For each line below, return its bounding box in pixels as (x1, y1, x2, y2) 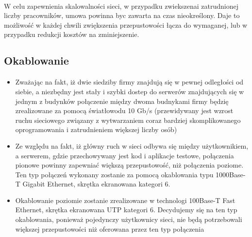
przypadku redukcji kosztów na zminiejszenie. (4, 29, 139, 39)
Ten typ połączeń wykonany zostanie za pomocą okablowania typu (15, 169, 214, 179)
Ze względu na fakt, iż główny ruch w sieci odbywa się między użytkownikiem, (15, 140, 249, 151)
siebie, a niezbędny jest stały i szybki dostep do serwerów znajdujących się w (15, 86, 244, 96)
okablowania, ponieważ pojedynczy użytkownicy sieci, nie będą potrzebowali (15, 214, 242, 224)
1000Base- (216, 169, 246, 179)
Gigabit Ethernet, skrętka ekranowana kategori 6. (22, 179, 170, 189)
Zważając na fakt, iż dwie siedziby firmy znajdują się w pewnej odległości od (15, 77, 244, 87)
